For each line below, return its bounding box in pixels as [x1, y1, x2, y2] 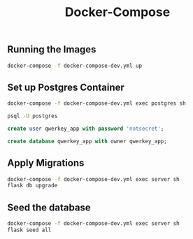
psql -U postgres [7, 113, 58, 119]
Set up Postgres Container [7, 81, 124, 93]
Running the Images [7, 43, 96, 56]
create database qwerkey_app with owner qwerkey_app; [7, 138, 168, 145]
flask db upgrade [7, 182, 58, 189]
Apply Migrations [7, 157, 85, 169]
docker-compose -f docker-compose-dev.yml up [7, 62, 142, 69]
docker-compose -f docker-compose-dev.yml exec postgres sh [7, 100, 187, 107]
